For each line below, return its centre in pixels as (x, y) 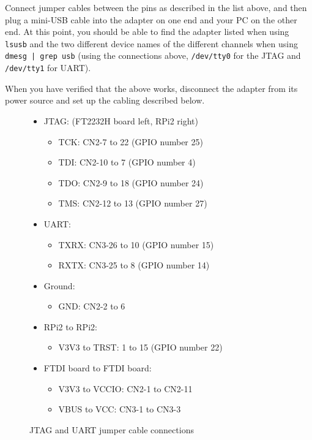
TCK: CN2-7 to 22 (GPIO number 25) (131, 141)
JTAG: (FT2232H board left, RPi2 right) (121, 120)
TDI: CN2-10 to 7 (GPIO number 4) (127, 162)
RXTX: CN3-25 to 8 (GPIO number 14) (134, 265)
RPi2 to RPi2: (70, 326)
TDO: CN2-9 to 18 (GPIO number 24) (131, 182)
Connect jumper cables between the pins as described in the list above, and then (156, 7)
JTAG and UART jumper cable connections (112, 429)
